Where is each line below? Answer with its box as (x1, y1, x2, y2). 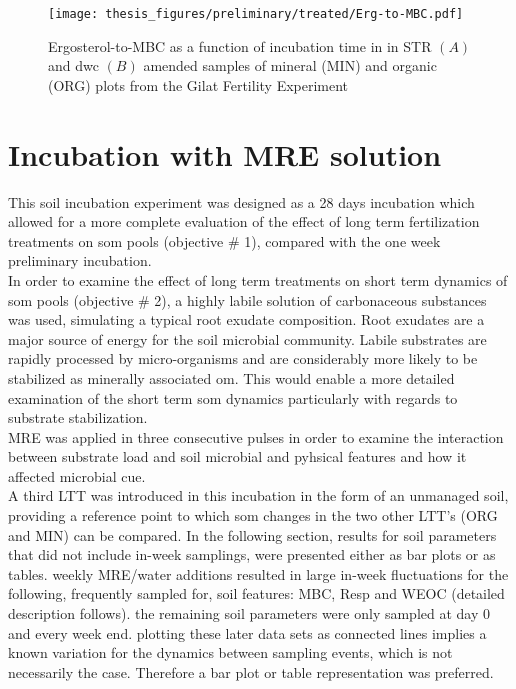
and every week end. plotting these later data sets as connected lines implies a (8, 622, 487, 643)
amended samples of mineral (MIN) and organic (143, 55, 437, 76)
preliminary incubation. (8, 250, 152, 271)
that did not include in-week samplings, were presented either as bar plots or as (8, 544, 496, 565)
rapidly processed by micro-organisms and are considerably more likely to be (8, 348, 478, 369)
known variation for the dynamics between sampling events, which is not (8, 642, 453, 663)
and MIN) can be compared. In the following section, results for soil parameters (8, 524, 497, 545)
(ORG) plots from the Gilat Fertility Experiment (48, 74, 349, 95)
